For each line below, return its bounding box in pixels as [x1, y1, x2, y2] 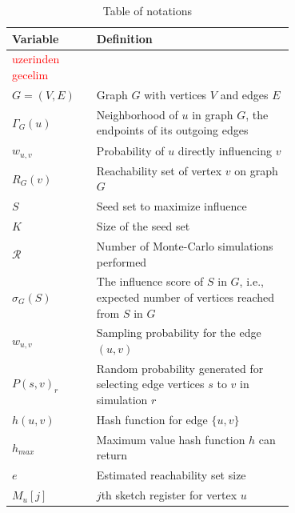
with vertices [144, 86, 207, 102]
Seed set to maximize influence [96, 198, 247, 214]
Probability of [96, 142, 165, 158]
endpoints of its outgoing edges [96, 122, 249, 138]
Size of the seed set [96, 218, 190, 234]
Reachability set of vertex [96, 162, 222, 178]
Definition [96, 30, 153, 46]
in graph [192, 106, 233, 122]
